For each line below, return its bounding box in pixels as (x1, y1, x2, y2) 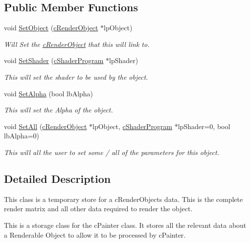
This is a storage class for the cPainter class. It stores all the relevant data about (4, 220, 247, 230)
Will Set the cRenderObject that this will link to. (4, 39, 150, 49)
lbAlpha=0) (4, 131, 39, 141)
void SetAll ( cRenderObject (4, 121, 87, 131)
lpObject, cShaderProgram (92, 121, 173, 131)
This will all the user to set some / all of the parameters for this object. (4, 147, 219, 157)
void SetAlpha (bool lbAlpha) (4, 88, 93, 98)
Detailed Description (4, 171, 111, 186)
